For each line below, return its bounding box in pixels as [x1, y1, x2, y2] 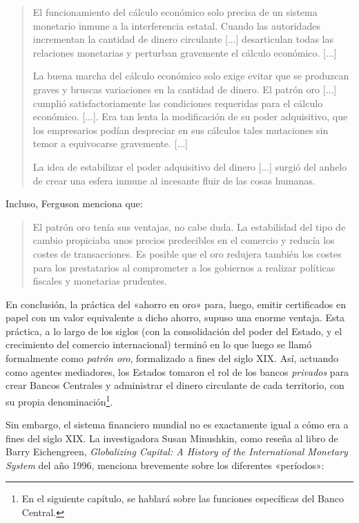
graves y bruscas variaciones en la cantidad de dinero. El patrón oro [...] [32, 82, 337, 96]
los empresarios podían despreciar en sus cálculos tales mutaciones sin [32, 122, 329, 137]
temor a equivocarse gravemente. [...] [32, 136, 188, 151]
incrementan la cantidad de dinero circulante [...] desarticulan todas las [32, 32, 333, 46]
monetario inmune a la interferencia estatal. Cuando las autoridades [32, 18, 320, 32]
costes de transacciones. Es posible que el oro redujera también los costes [32, 246, 342, 260]
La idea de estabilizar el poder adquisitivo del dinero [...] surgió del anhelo [32, 159, 347, 173]
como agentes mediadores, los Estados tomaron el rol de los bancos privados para [6, 364, 349, 379]
